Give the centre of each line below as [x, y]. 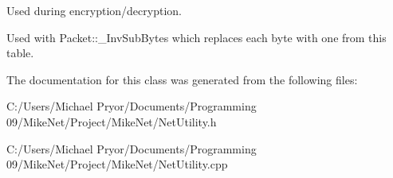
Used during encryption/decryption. [94, 10]
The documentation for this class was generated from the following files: [182, 79]
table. [20, 53]
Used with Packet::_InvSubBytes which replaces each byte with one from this [196, 37]
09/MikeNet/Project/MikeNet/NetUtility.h [112, 121]
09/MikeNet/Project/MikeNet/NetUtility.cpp [117, 164]
